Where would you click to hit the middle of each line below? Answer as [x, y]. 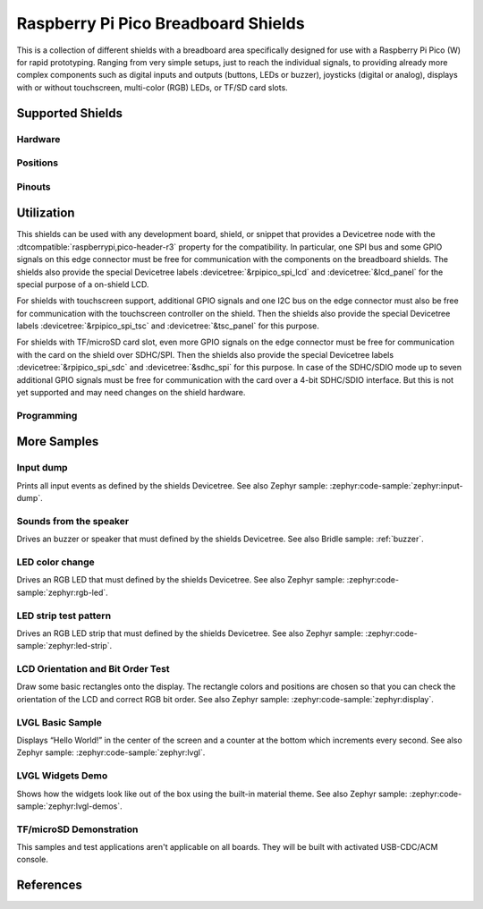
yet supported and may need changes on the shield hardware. [131, 393]
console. [33, 860]
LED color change [56, 562]
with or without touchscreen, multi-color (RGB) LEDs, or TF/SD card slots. [152, 87]
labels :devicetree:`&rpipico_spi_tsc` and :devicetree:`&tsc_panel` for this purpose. [168, 326]
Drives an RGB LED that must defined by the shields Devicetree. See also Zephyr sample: [181, 580]
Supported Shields [70, 113]
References [49, 885]
